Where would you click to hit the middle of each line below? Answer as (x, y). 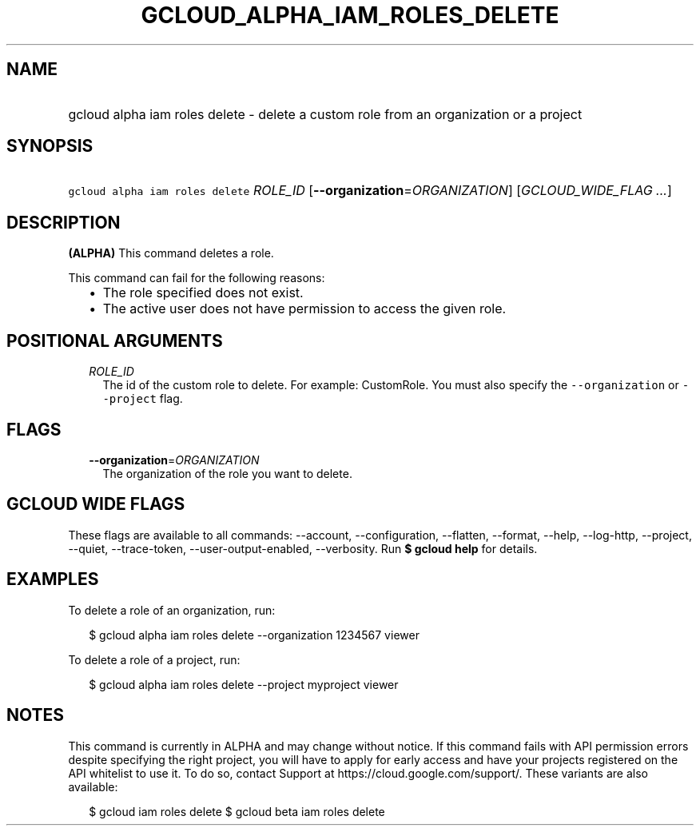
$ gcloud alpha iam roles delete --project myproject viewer (244, 684)
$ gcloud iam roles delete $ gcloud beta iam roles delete (237, 811)
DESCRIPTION (64, 222)
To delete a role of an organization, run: (172, 610)
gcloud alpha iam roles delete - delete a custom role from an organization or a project (325, 114)
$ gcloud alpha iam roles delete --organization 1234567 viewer (254, 635)
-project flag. (143, 399)
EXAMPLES (53, 579)
